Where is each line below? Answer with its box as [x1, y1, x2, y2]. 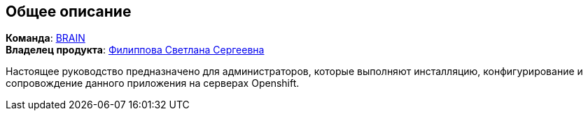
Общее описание [6, 3, 132, 20]
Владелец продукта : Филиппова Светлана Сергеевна [6, 44, 265, 56]
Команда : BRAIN [6, 32, 85, 44]
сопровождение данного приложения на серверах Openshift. [6, 77, 300, 90]
